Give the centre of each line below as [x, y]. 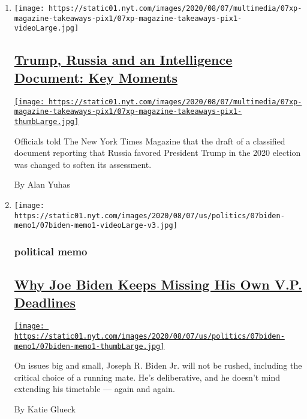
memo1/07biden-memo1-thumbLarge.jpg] [89, 346]
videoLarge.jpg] [46, 28]
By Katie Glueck [45, 409]
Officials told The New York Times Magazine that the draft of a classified [150, 141]
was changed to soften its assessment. [83, 164]
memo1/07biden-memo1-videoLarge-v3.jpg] [96, 226]
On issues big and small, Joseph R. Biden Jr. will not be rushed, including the [158, 365]
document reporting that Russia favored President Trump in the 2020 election [157, 153]
